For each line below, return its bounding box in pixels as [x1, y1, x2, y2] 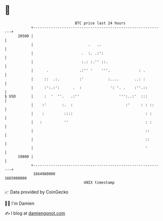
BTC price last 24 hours [75, 21, 126, 26]
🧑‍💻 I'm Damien [4, 200, 35, 206]
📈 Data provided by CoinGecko [4, 189, 69, 195]
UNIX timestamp [83, 180, 115, 185]
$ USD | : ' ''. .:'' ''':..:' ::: [4, 94, 148, 99]
